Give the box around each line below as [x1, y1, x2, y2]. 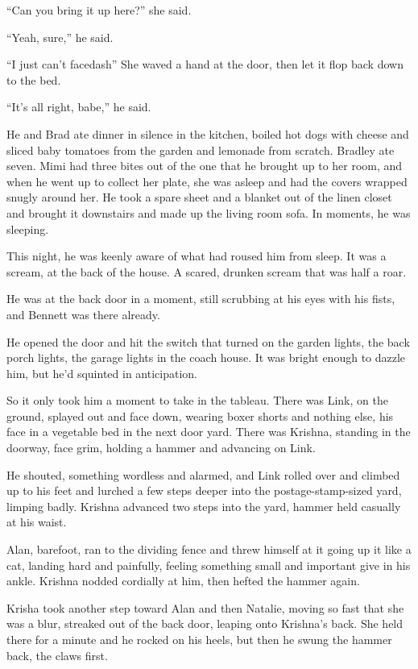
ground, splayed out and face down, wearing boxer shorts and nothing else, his [6, 407, 394, 424]
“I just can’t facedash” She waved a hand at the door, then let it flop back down [6, 56, 404, 73]
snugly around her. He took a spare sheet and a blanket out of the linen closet [6, 189, 392, 206]
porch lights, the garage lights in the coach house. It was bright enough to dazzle [6, 349, 406, 366]
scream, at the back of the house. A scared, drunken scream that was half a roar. [6, 263, 407, 280]
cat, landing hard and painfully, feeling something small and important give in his [6, 556, 411, 573]
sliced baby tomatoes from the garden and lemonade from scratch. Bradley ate [6, 141, 395, 158]
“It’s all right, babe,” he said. [6, 98, 151, 115]
